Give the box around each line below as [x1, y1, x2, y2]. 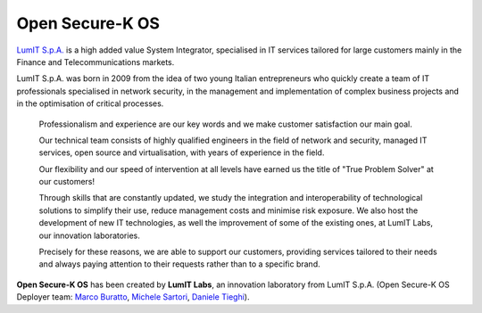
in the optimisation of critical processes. [16, 98, 164, 109]
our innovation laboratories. [38, 230, 140, 241]
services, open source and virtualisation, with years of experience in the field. [38, 147, 325, 158]
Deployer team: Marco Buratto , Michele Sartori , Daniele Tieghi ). [16, 292, 250, 302]
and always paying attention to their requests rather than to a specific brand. [38, 259, 320, 269]
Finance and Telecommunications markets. [16, 56, 175, 67]
